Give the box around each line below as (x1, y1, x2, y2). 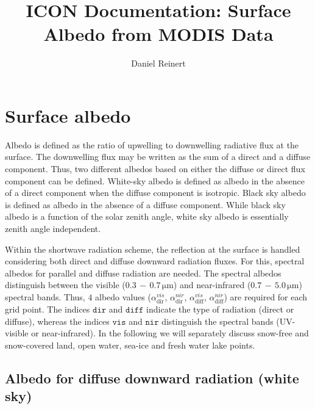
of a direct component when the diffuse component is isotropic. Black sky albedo (5, 186, 306, 199)
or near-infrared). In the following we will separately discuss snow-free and (31, 327, 309, 339)
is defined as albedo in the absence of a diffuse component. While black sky (5, 198, 286, 211)
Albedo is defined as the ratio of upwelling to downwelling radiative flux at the (5, 138, 299, 151)
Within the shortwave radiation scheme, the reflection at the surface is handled (5, 242, 300, 255)
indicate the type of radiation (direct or (146, 303, 294, 316)
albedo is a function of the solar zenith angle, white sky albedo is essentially (5, 210, 289, 223)
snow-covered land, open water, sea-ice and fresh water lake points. (5, 338, 255, 351)
